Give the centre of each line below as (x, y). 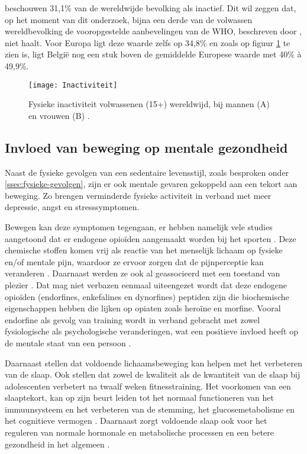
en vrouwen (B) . (59, 115)
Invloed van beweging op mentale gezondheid (146, 147)
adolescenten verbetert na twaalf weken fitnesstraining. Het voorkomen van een (148, 386)
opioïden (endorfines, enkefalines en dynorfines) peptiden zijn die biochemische (147, 296)
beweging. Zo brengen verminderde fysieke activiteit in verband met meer (138, 195)
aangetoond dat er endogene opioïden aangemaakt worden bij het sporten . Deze (151, 238)
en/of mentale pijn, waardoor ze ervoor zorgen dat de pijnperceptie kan (134, 261)
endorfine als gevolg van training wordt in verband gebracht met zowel (133, 319)
